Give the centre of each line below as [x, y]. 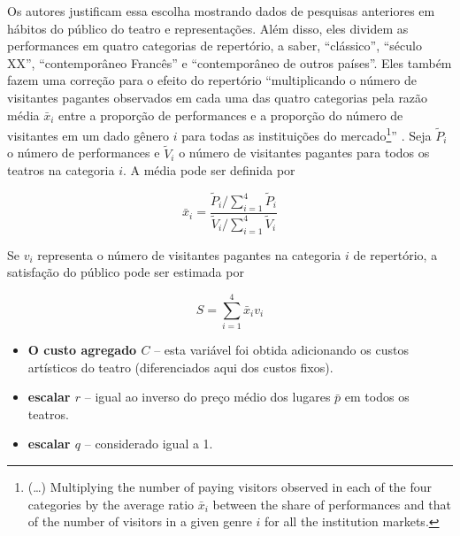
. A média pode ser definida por [209, 170]
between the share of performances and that [332, 504]
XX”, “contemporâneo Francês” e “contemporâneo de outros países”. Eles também [230, 62]
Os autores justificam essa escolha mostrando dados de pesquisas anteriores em [221, 11]
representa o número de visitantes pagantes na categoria [189, 254]
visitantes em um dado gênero [88, 135]
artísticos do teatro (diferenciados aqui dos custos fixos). [180, 367]
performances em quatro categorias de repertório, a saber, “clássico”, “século [215, 46]
